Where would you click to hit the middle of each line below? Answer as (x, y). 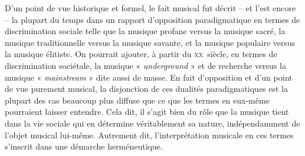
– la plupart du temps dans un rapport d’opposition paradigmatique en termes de (152, 19)
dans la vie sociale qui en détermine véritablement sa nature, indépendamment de (152, 123)
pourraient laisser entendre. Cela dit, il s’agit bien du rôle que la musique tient (147, 112)
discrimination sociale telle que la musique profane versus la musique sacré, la (145, 31)
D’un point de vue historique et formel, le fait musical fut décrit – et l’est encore (150, 8)
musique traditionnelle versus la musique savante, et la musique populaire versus (150, 42)
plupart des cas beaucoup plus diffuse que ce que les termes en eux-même (137, 100)
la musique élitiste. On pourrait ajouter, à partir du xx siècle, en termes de (141, 54)
